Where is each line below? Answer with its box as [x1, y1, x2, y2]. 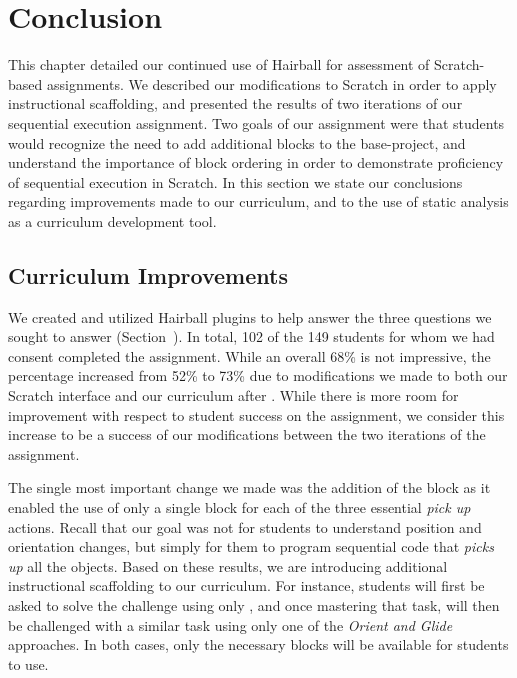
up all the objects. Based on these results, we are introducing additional [8, 555, 448, 576]
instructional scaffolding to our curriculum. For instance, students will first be [8, 575, 485, 596]
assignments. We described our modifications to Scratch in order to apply [46, 73, 497, 94]
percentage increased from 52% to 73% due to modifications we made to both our [8, 365, 508, 386]
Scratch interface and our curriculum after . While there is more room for [8, 385, 459, 406]
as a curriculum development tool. [8, 210, 217, 231]
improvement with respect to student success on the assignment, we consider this [8, 404, 505, 425]
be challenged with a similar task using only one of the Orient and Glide [8, 614, 453, 635]
